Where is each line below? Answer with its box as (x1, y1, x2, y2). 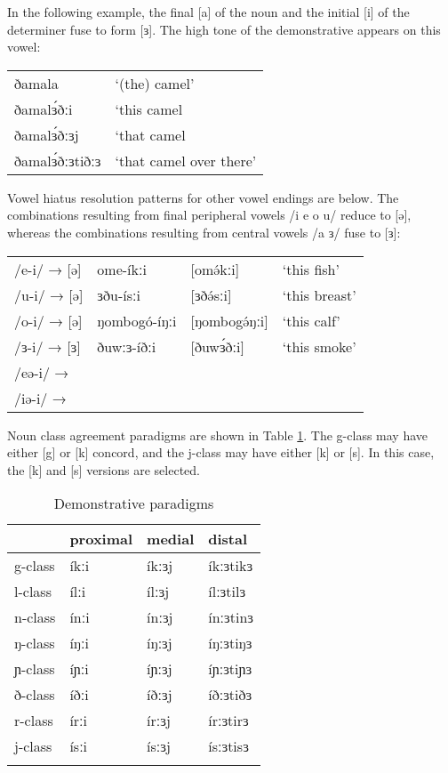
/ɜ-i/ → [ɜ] (14, 335, 81, 357)
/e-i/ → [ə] (14, 258, 82, 279)
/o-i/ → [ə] (14, 310, 83, 331)
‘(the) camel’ (115, 72, 195, 93)
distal (208, 528, 248, 550)
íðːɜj (147, 684, 172, 705)
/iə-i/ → (14, 387, 67, 408)
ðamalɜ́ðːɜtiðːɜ (14, 149, 101, 171)
